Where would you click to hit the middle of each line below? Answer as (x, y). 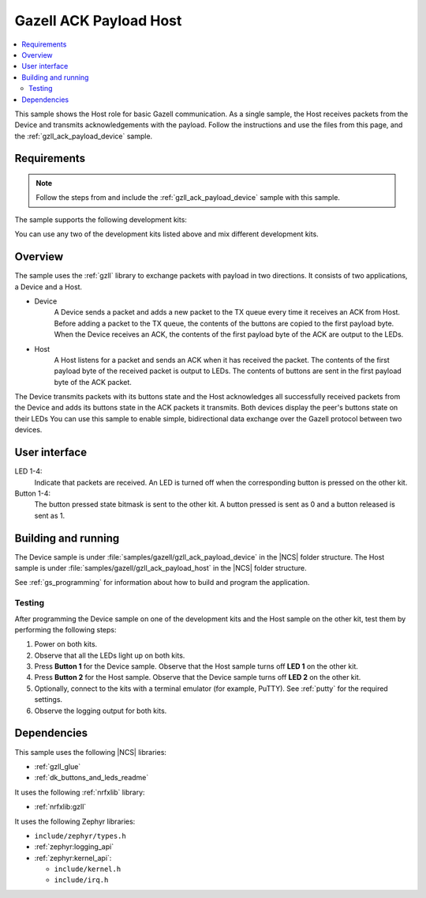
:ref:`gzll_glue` (58, 766)
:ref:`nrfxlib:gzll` (60, 807)
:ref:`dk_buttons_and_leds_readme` (92, 778)
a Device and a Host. (49, 287)
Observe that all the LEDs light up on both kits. (110, 655)
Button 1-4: (33, 493)
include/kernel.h (88, 869)
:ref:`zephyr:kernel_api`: (73, 858)
